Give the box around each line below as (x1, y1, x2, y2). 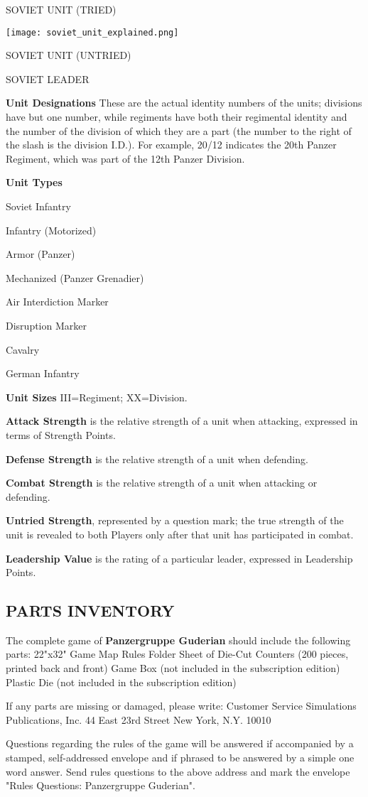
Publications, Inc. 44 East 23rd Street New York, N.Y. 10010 (6, 712, 271, 727)
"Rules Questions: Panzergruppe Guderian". (6, 778, 195, 793)
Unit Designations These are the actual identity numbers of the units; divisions (6, 95, 362, 110)
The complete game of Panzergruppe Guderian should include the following (6, 632, 351, 647)
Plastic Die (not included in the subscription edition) (6, 674, 237, 689)
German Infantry (6, 366, 80, 381)
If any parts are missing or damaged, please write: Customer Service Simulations (6, 698, 357, 713)
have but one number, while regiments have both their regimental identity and (6, 109, 347, 124)
